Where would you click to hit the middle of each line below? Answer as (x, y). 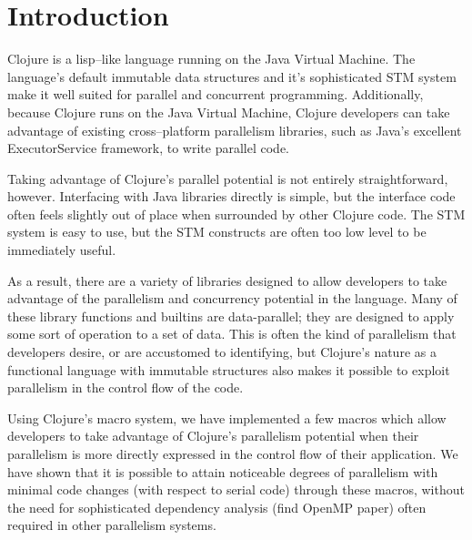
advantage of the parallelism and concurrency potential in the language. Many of (232, 298)
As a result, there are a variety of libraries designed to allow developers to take (227, 280)
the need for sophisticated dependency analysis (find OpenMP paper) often (217, 507)
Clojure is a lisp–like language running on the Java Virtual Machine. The (211, 59)
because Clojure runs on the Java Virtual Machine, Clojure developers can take (229, 112)
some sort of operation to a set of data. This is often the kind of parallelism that (232, 334)
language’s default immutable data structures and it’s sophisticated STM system (232, 76)
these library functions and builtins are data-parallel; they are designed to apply (231, 316)
